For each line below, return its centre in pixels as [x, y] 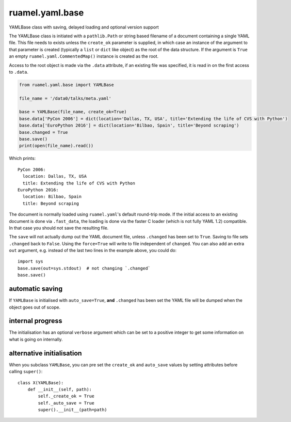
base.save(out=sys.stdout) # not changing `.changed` [84, 268]
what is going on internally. [36, 339]
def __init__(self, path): [60, 389]
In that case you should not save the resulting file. [59, 228]
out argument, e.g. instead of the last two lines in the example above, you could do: [93, 250]
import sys [31, 261]
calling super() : [26, 372]
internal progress [36, 321]
